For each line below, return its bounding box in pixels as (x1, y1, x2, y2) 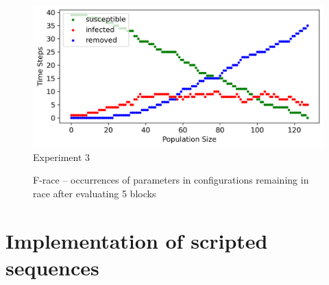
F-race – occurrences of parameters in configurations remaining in (33, 173, 309, 187)
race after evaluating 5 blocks (33, 186, 156, 200)
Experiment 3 (33, 149, 90, 164)
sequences (5, 253, 99, 281)
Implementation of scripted (5, 226, 268, 254)
